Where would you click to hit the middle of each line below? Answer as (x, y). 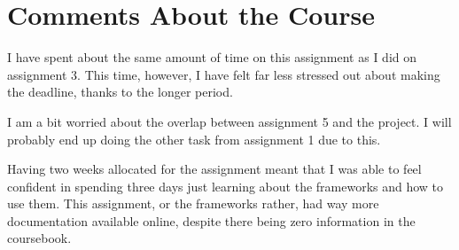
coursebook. (39, 238)
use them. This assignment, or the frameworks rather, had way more (193, 203)
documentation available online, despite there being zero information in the (211, 220)
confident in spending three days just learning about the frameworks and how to (226, 186)
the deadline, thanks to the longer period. (120, 92)
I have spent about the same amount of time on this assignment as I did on (212, 57)
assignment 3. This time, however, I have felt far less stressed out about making (224, 74)
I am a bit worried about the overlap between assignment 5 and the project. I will (229, 121)
